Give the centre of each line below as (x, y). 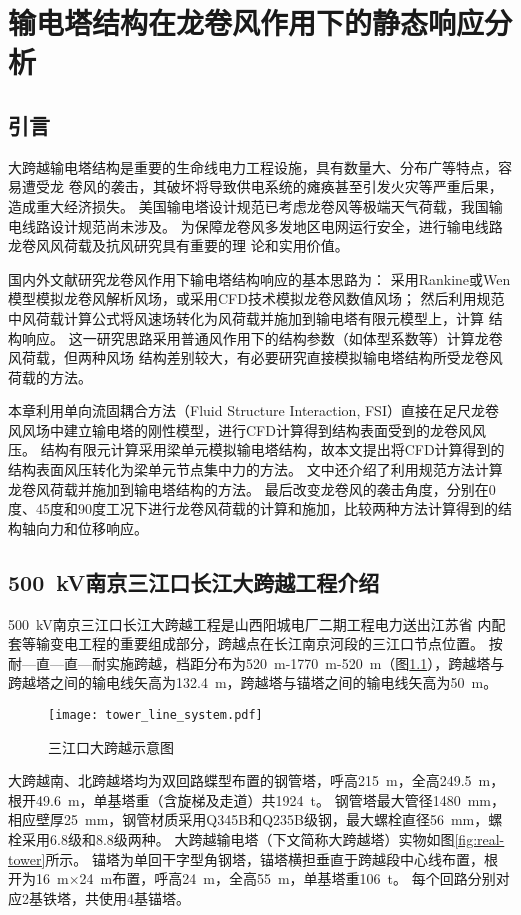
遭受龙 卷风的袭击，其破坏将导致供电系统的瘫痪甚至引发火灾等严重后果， (262, 186)
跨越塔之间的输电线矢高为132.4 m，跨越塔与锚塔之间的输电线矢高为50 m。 (253, 682)
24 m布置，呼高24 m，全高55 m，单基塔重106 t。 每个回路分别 (287, 878)
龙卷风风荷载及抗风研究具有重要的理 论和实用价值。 (178, 245)
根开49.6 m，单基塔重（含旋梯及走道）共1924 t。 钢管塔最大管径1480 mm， (256, 799)
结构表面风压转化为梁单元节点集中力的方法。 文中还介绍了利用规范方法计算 (255, 469)
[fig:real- (479, 839)
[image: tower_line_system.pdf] (155, 715)
